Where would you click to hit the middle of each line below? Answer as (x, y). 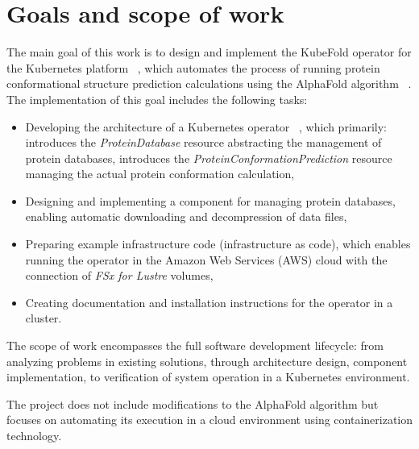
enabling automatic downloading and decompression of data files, (186, 216)
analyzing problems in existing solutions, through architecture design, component (207, 361)
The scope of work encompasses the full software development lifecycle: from (195, 345)
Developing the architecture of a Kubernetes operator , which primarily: (206, 126)
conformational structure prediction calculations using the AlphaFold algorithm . (209, 83)
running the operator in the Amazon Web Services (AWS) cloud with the (206, 259)
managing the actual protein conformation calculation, (160, 174)
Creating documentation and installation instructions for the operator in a (209, 302)
